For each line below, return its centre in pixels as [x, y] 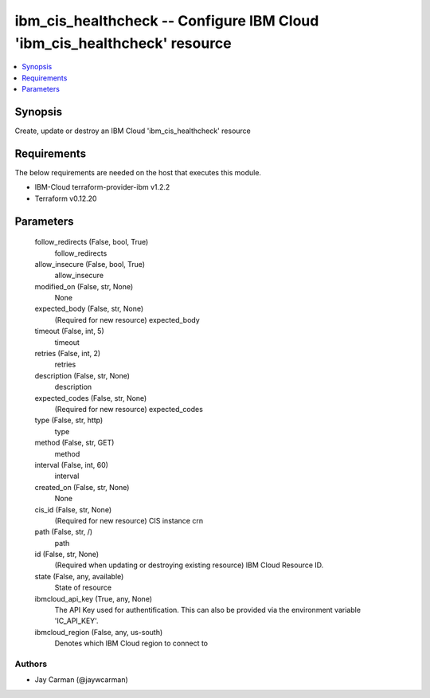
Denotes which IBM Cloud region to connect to [131, 643]
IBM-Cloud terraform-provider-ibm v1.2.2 [102, 187]
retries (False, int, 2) [68, 354]
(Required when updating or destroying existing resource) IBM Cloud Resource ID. [189, 565]
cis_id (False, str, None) [73, 509]
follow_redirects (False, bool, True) [92, 242]
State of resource [83, 588]
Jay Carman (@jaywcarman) [82, 680]
